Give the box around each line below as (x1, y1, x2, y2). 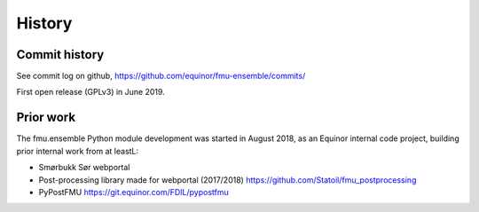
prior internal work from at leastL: (16, 145, 139, 156)
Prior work (16, 110, 75, 125)
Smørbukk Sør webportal (38, 162, 130, 173)
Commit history (16, 47, 105, 62)
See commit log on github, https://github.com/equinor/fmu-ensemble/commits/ (16, 71, 306, 82)
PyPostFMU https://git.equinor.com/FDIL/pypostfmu (38, 186, 230, 197)
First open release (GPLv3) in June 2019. (16, 87, 166, 98)
